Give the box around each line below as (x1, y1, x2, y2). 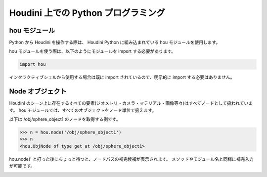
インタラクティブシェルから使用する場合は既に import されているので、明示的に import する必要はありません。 (9, 74, 235, 80)
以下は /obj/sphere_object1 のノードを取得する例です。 (9, 116, 121, 122)
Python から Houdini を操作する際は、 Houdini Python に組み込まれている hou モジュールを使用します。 (9, 40, 221, 45)
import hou (19, 62, 46, 67)
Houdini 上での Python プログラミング (9, 7, 165, 18)
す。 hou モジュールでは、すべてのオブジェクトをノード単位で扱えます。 (9, 107, 157, 113)
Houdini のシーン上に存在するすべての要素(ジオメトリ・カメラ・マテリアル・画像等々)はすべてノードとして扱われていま (9, 100, 253, 106)
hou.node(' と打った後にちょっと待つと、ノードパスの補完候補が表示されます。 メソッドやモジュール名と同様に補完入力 (9, 156, 254, 162)
